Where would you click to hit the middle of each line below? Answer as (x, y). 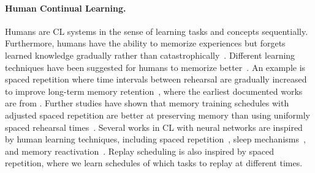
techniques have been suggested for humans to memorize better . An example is (155, 67)
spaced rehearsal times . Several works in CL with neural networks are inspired (154, 127)
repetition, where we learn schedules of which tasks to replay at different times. (154, 163)
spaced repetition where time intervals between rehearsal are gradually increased (156, 79)
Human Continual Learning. (66, 8)
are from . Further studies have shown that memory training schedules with (147, 103)
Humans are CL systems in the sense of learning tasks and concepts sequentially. (157, 31)
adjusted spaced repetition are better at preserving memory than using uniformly (158, 115)
